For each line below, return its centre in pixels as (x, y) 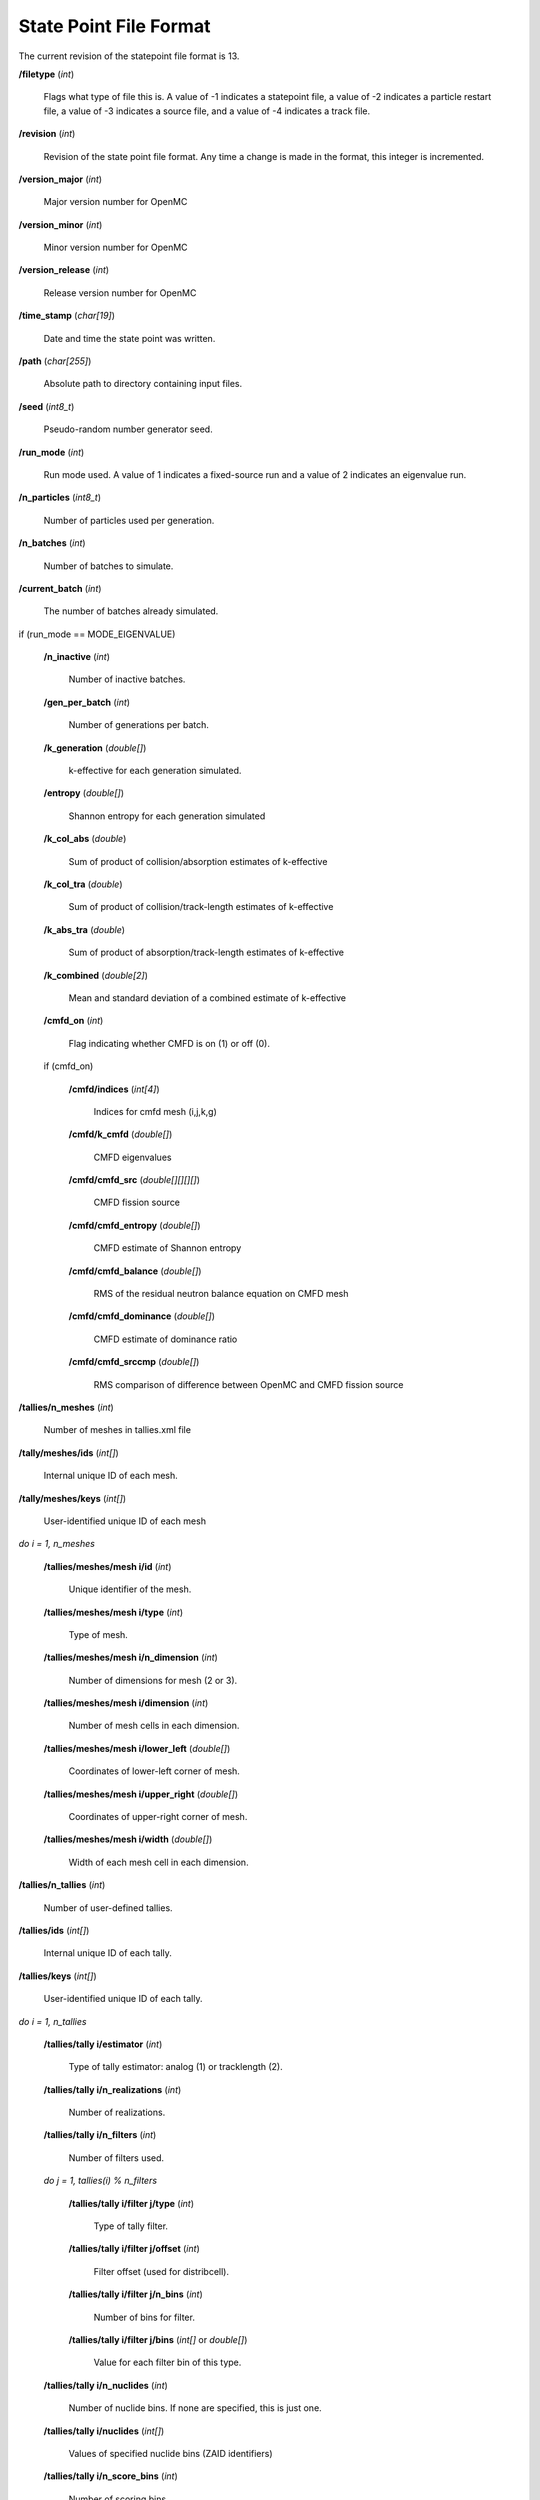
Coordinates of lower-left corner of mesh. (154, 1771)
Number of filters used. (116, 2157)
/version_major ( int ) (60, 179)
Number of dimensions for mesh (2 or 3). (153, 1680)
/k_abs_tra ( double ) (84, 929)
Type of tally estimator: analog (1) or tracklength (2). (176, 2067)
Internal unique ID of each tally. (107, 1953)
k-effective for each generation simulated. (155, 771)
